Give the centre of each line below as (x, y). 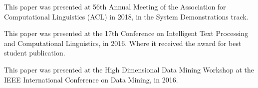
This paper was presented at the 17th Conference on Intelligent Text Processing (126, 33)
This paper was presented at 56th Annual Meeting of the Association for (115, 6)
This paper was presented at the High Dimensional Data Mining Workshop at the (129, 69)
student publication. (35, 53)
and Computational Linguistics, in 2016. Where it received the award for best (123, 43)
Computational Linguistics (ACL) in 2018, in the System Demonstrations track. (126, 16)
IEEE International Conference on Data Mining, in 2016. (91, 79)
